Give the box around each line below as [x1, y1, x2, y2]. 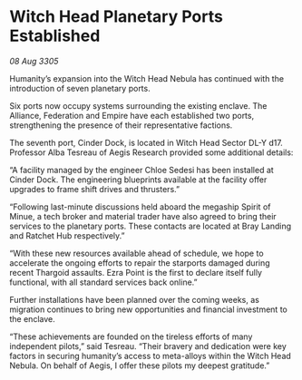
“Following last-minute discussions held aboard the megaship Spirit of [9, 201, 271, 212]
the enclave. [9, 313, 56, 324]
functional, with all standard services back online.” [9, 277, 198, 287]
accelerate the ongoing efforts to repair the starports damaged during [9, 257, 270, 268]
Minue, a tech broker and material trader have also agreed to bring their [9, 210, 277, 221]
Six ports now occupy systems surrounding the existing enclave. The [9, 100, 268, 111]
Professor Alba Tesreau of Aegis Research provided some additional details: [9, 147, 294, 158]
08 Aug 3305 [9, 55, 59, 66]
